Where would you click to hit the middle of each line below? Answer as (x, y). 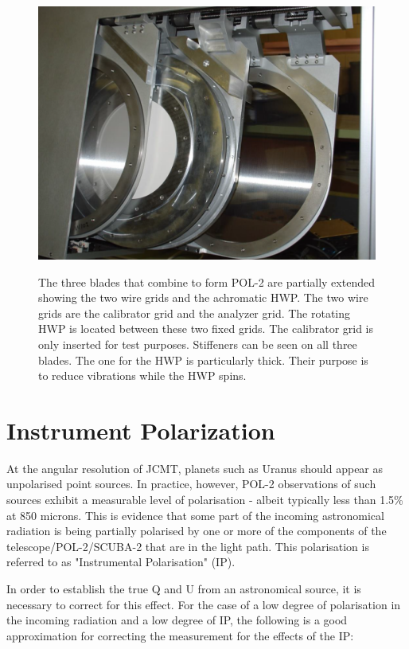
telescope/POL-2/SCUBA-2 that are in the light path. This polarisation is (188, 546)
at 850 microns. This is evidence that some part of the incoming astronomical (195, 515)
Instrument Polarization (141, 430)
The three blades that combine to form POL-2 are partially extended (206, 281)
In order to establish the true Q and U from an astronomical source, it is (184, 589)
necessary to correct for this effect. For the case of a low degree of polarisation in (204, 604)
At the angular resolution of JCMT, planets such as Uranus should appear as (195, 468)
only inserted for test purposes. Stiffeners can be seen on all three (198, 344)
